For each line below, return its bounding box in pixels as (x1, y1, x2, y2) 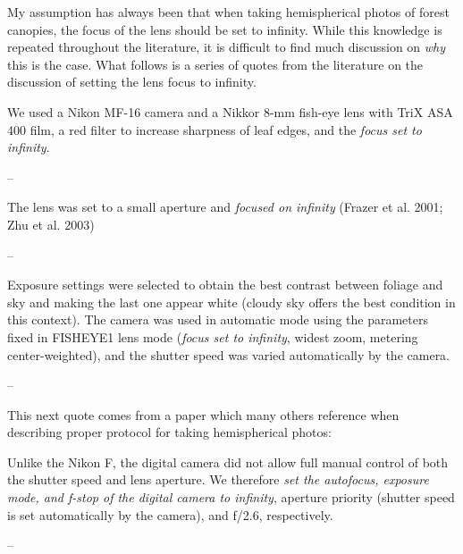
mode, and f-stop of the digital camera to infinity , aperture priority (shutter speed (7, 488, 455, 507)
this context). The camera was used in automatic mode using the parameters (7, 310, 429, 329)
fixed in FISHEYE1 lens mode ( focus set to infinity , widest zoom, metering (7, 327, 418, 346)
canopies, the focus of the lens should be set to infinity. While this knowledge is (7, 20, 442, 38)
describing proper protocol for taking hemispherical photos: (7, 423, 332, 441)
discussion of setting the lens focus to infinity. (7, 72, 257, 91)
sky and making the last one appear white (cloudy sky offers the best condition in (7, 292, 456, 311)
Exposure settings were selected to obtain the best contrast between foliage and (7, 275, 443, 294)
